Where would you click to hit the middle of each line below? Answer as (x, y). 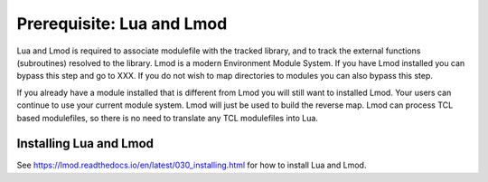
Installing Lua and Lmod (85, 144)
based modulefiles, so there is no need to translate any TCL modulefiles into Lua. (167, 118)
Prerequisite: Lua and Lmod (122, 24)
